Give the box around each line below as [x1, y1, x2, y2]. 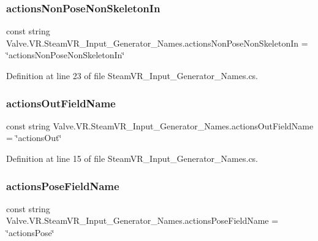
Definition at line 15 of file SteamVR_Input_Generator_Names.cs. [6, 152, 259, 164]
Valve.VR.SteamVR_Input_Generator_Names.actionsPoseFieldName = [6, 214, 279, 227]
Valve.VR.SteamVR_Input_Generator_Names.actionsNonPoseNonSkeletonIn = [6, 36, 308, 49]
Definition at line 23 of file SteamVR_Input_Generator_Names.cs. [6, 69, 259, 82]
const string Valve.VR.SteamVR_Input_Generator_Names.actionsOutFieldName [6, 119, 314, 132]
